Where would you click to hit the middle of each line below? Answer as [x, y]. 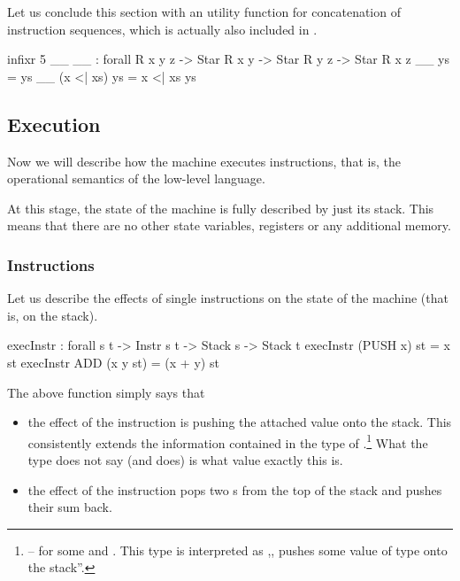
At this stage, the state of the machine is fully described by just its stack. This [221, 208]
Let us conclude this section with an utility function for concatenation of [204, 12]
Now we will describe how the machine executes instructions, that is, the [204, 161]
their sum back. [70, 507]
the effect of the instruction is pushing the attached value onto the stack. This [240, 422]
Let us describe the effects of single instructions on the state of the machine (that [228, 298]
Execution [54, 124]
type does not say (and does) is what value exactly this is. [185, 459]
